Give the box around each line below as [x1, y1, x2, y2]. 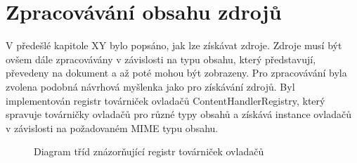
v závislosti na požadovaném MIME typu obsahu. [6, 120, 219, 135]
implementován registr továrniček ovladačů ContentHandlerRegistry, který [6, 93, 325, 107]
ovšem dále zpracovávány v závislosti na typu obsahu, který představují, [6, 51, 316, 66]
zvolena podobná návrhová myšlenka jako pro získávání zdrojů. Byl [6, 79, 295, 93]
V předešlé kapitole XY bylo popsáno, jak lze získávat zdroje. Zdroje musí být [6, 38, 342, 53]
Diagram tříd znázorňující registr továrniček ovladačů [34, 144, 264, 159]
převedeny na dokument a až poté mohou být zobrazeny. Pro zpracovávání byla [6, 65, 347, 80]
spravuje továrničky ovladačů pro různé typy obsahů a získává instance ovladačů [6, 107, 352, 122]
